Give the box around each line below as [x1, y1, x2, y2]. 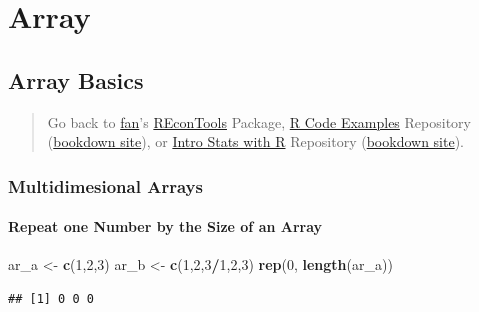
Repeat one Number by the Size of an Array [8, 216, 323, 237]
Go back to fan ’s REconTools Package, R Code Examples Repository [47, 111, 471, 132]
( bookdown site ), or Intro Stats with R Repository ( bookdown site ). [47, 131, 465, 152]
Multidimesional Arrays [8, 173, 203, 198]
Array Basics [8, 64, 144, 95]
